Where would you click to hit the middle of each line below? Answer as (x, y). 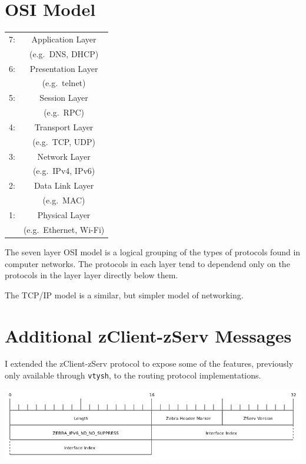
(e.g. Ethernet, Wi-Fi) (64, 229)
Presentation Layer (64, 68)
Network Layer (64, 156)
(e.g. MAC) (64, 200)
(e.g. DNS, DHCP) (64, 53)
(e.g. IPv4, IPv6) (64, 171)
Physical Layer (64, 215)
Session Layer (64, 98)
